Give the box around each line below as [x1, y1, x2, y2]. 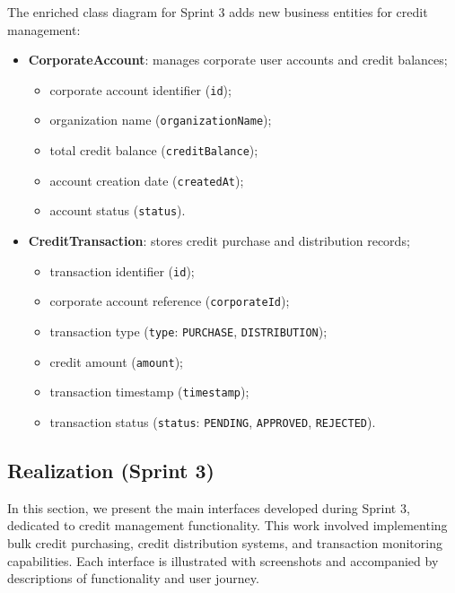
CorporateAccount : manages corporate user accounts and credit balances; [28, 50, 448, 69]
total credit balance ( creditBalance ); [49, 141, 258, 160]
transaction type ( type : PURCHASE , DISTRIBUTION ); [49, 321, 328, 340]
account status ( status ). [49, 201, 186, 220]
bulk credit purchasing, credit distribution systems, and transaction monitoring [7, 533, 442, 552]
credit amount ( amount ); [49, 352, 183, 371]
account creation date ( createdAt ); [49, 170, 244, 189]
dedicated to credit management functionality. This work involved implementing [7, 516, 448, 535]
